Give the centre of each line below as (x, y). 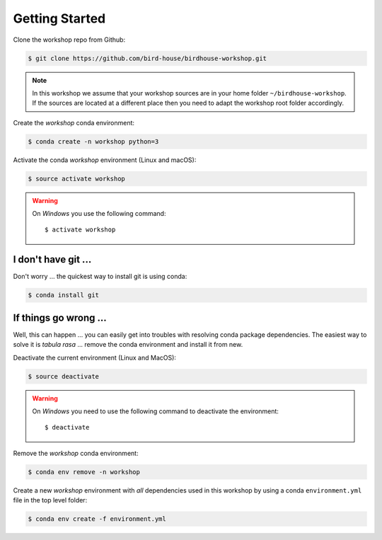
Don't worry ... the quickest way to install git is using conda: (100, 277)
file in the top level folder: (50, 500)
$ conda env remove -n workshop (84, 472)
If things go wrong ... (60, 317)
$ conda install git (63, 295)
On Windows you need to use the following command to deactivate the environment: (156, 411)
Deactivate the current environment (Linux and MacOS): (95, 357)
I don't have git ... (52, 259)
